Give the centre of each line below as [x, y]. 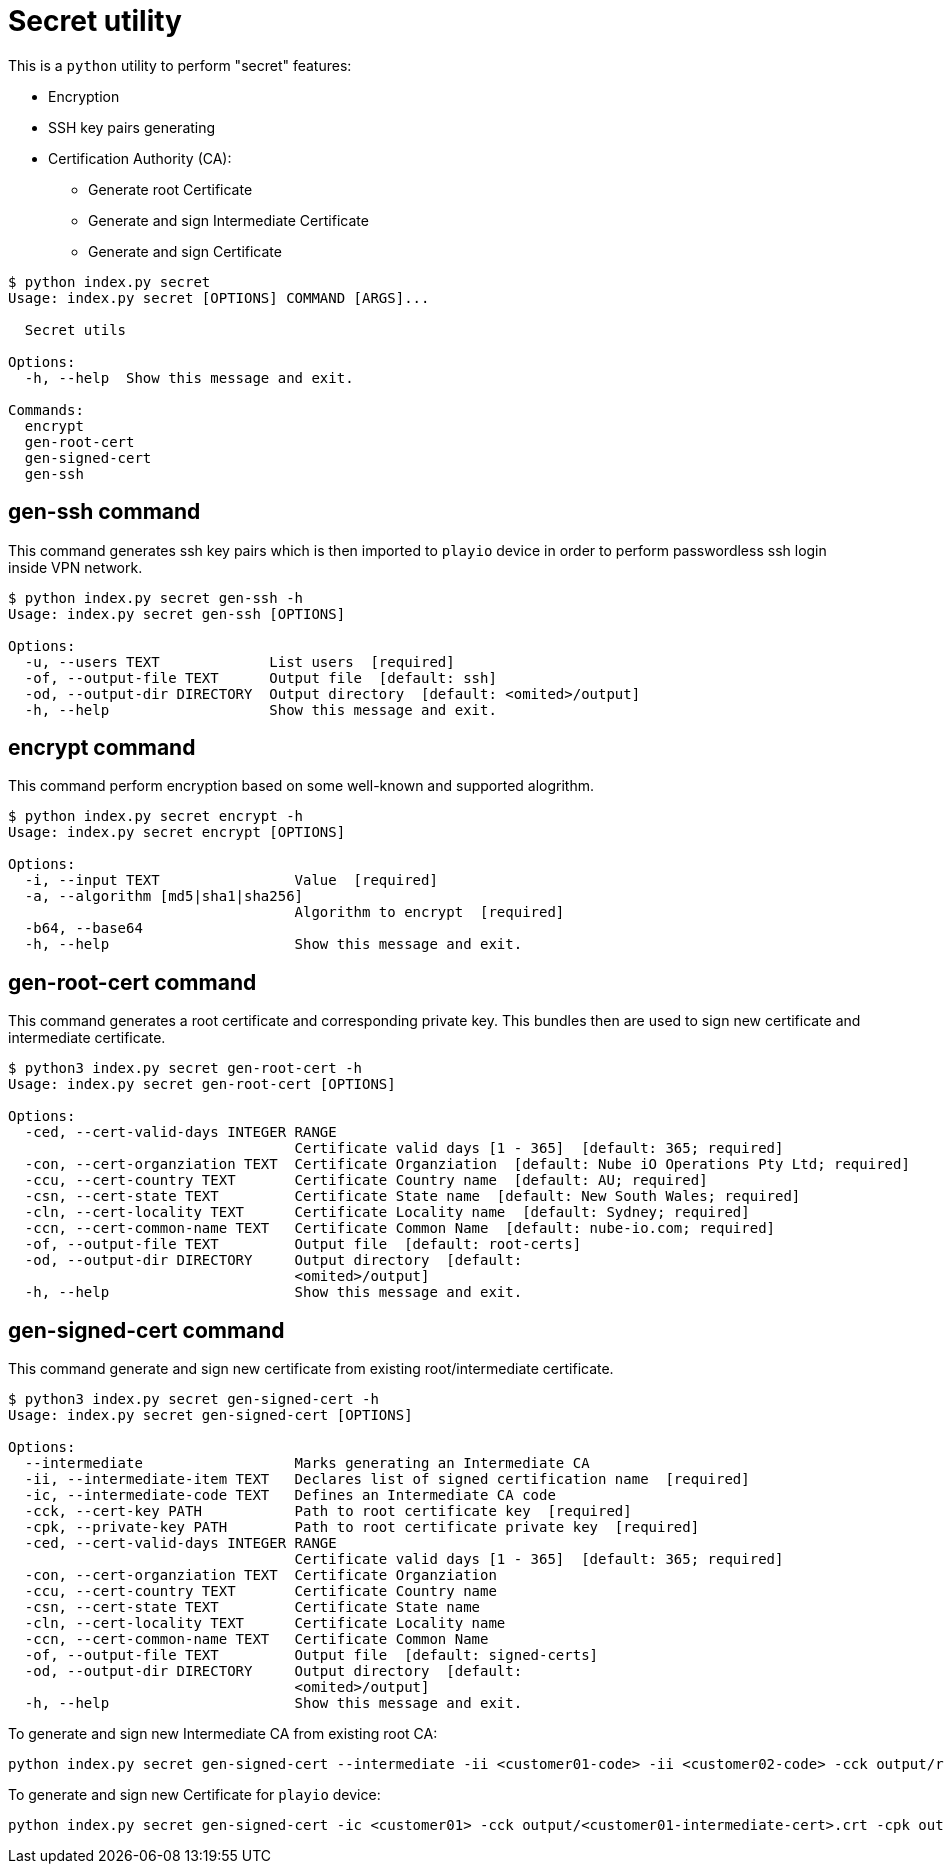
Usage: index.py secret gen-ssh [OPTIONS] [177, 613]
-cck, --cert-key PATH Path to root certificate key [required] [328, 1511]
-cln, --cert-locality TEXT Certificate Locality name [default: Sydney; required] [387, 1212]
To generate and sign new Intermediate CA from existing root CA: [223, 1734]
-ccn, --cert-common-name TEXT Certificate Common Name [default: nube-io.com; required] [400, 1228]
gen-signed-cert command [146, 1330]
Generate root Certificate [170, 189]
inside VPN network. [75, 567]
